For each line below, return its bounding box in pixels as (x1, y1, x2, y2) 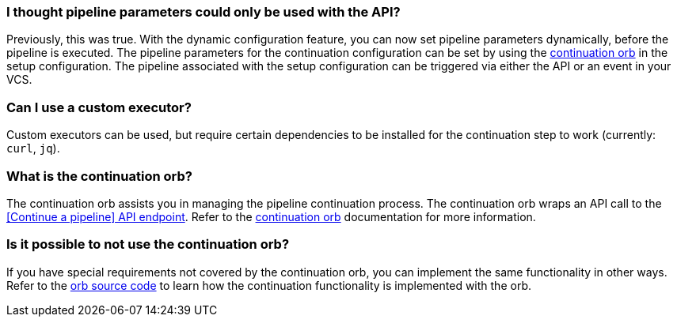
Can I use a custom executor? (6, 99, 192, 115)
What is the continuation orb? (6, 167, 192, 184)
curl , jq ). (6, 141, 60, 156)
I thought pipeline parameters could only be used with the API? (6, 4, 401, 20)
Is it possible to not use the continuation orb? (6, 236, 290, 253)
